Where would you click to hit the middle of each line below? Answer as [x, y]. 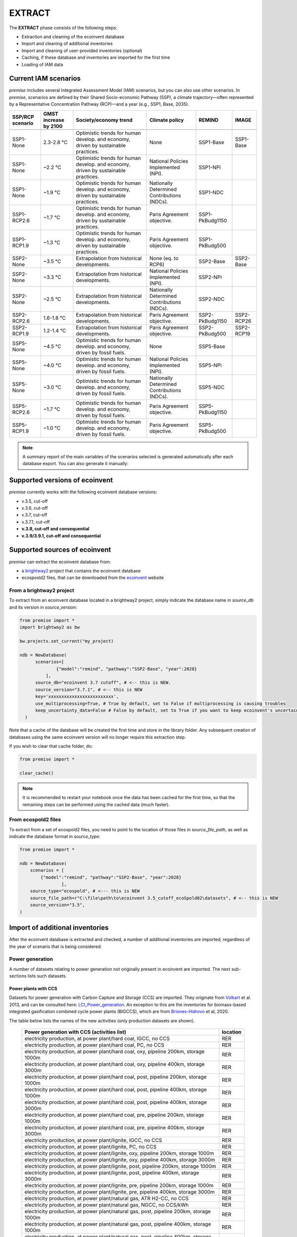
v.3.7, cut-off [34, 515]
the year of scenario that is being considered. [56, 946]
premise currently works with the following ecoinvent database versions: [83, 492]
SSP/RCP [23, 117]
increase [54, 120]
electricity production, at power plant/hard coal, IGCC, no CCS [97, 1038]
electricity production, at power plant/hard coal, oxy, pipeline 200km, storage [115, 1051]
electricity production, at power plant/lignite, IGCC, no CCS [93, 1140]
